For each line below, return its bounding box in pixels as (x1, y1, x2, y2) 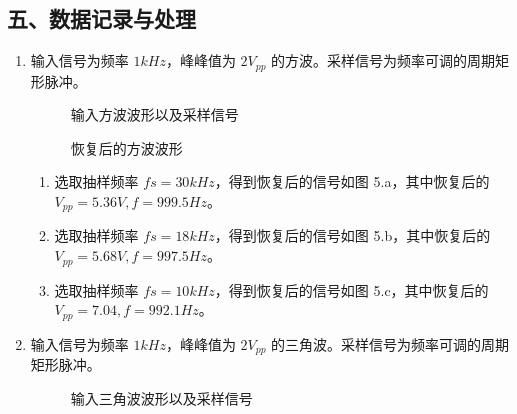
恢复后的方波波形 (70, 137, 183, 158)
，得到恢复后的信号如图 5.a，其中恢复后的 (214, 171, 490, 192)
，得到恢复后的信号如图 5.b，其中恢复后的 (214, 225, 491, 246)
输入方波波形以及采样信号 (70, 104, 239, 125)
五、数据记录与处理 (7, 3, 196, 34)
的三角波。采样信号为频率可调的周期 (271, 333, 510, 354)
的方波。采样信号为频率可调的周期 (271, 50, 496, 71)
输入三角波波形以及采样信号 (70, 387, 253, 408)
